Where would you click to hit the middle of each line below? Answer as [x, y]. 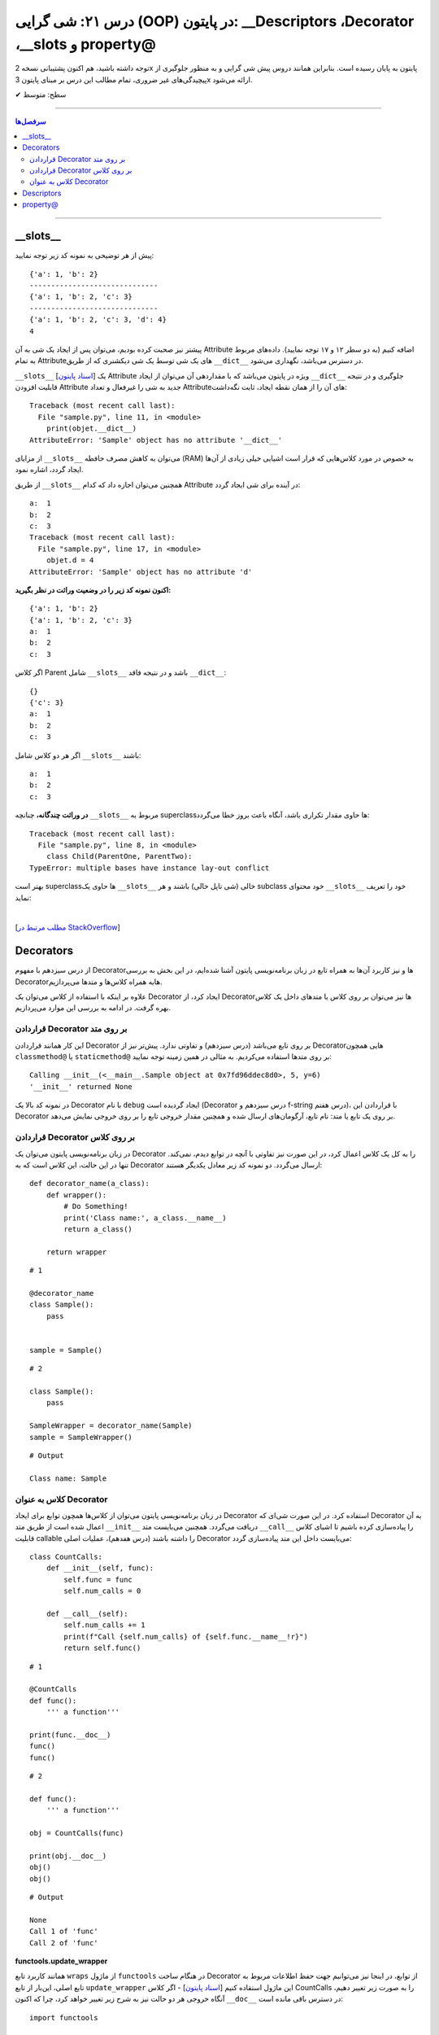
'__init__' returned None [81, 1086]
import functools [64, 2017]
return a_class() [98, 1229]
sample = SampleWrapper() [81, 1437]
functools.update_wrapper [61, 1961]
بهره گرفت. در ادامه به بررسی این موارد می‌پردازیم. [93, 1008]
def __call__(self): [87, 1614]
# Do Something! [96, 1206]
